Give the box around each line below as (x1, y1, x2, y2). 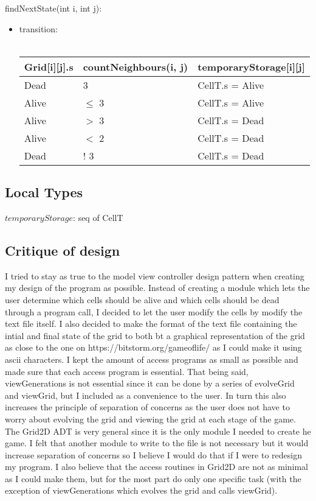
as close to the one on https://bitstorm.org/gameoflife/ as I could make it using (5, 341, 302, 354)
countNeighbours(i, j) (83, 59, 188, 74)
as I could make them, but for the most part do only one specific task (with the (5, 472, 301, 485)
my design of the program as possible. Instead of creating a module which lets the (5, 281, 310, 294)
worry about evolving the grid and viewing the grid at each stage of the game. (5, 412, 296, 425)
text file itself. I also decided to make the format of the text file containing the (5, 317, 297, 330)
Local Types (5, 183, 83, 201)
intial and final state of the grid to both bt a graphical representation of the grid (5, 329, 305, 342)
